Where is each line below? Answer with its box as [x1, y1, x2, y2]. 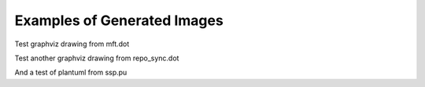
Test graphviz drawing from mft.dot [14, 39, 130, 49]
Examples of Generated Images [14, 12, 224, 29]
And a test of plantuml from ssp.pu [14, 67, 128, 78]
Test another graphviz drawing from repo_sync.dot [14, 53, 179, 63]
